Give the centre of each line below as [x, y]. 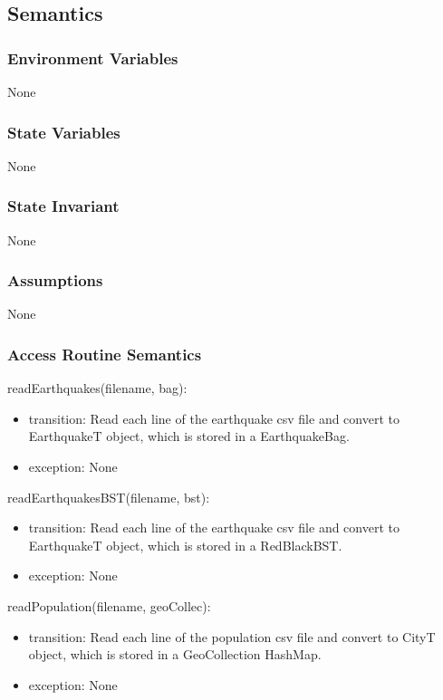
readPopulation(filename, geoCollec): [109, 606]
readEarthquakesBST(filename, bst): [109, 497]
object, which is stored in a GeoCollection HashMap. [175, 654]
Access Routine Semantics [105, 354]
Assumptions [55, 280]
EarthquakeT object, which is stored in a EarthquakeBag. [189, 436]
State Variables [64, 132]
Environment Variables [93, 58]
